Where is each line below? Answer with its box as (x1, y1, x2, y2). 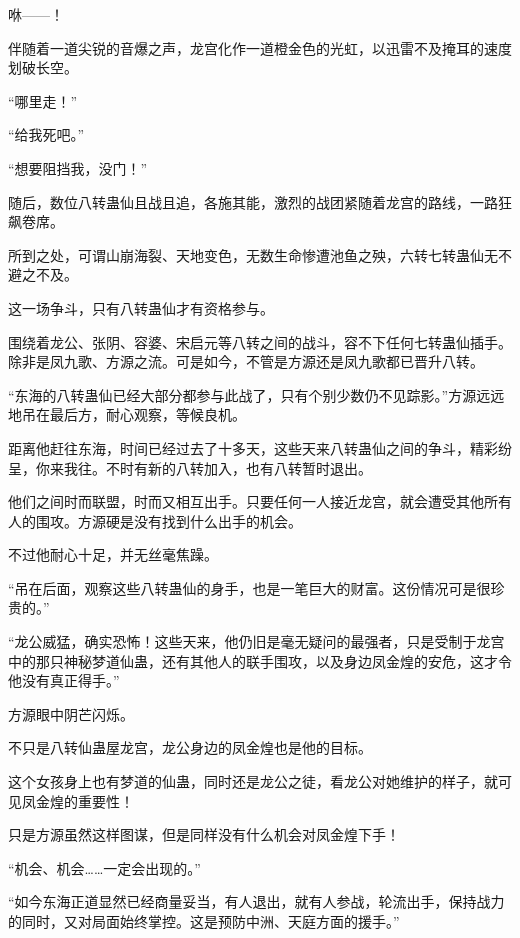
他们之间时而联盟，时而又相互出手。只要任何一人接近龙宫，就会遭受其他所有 (8, 491, 512, 512)
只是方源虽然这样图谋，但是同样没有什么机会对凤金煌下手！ (8, 824, 400, 845)
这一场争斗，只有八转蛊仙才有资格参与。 (8, 297, 274, 318)
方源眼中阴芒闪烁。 (8, 703, 134, 724)
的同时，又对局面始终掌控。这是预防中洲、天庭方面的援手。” (8, 911, 400, 931)
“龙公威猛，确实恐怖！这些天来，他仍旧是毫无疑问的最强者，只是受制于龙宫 (8, 631, 505, 652)
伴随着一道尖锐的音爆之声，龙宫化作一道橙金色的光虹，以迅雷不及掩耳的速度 (8, 37, 512, 58)
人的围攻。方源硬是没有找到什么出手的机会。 (8, 510, 302, 531)
